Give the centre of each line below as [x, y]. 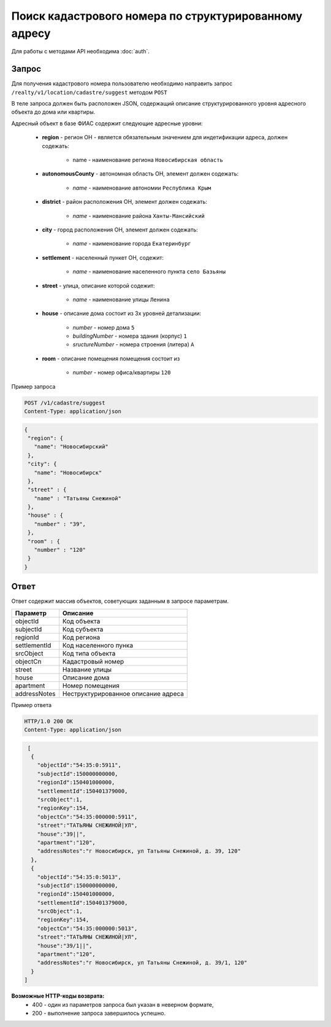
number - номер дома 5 [104, 327]
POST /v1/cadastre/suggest [65, 403]
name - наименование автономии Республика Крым [142, 188]
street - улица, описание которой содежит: [99, 285]
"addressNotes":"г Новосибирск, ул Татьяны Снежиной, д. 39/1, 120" [142, 963]
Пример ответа [32, 705]
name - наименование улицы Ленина [121, 299]
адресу [31, 33]
